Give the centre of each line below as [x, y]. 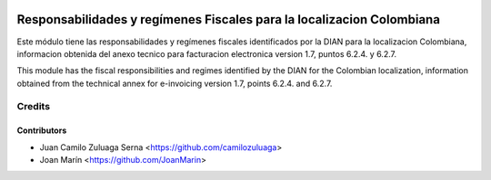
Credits [33, 107]
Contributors [42, 130]
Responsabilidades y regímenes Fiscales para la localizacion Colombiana [229, 19]
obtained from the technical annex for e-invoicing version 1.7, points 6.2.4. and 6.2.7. [175, 83]
